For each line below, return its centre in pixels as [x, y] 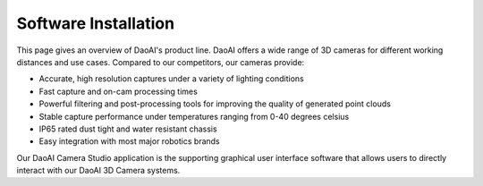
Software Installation [95, 23]
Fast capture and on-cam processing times [119, 91]
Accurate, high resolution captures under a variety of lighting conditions [171, 79]
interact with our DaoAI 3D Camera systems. [98, 171]
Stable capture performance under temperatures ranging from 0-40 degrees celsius [194, 116]
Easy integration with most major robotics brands [129, 141]
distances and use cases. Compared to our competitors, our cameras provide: [161, 62]
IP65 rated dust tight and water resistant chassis [128, 129]
